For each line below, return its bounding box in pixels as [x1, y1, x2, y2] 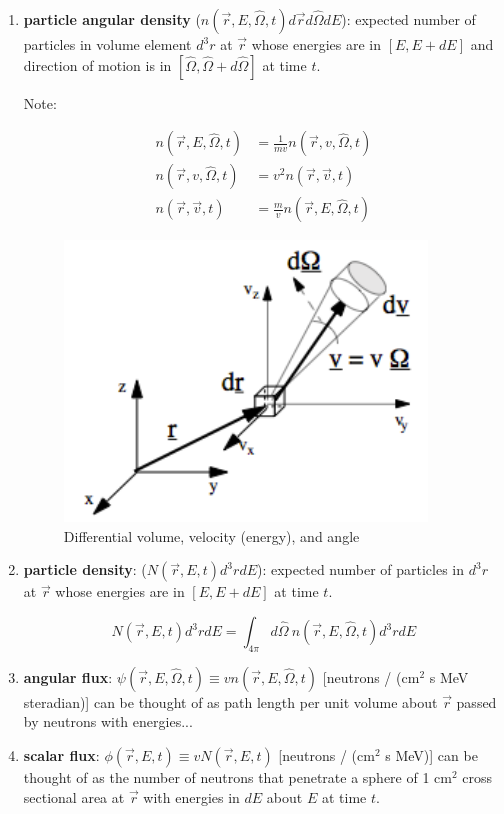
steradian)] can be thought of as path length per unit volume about [23, 691, 438, 712]
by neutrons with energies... [23, 711, 193, 732]
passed [456, 691, 497, 712]
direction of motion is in [23, 54, 172, 75]
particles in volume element [23, 34, 192, 54]
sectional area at [23, 786, 125, 807]
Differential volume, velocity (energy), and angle [63, 525, 360, 546]
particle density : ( [23, 559, 147, 580]
